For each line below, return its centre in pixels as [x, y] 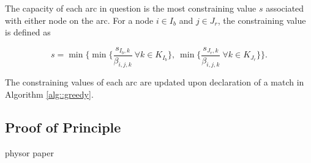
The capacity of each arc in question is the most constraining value [131, 8]
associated [285, 8]
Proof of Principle [63, 127]
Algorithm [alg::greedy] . [49, 94]
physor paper [29, 152]
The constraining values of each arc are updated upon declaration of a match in [155, 82]
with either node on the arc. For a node [79, 20]
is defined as [28, 32]
